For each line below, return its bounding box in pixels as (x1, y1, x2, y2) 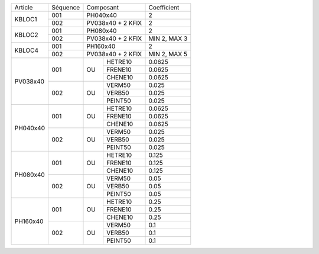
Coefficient (148, 4, 180, 11)
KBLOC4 (14, 46, 38, 54)
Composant (86, 4, 119, 11)
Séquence (51, 4, 80, 11)
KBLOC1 (14, 15, 37, 23)
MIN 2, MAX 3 (148, 34, 188, 43)
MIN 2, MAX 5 (148, 50, 188, 58)
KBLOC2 (14, 30, 38, 38)
